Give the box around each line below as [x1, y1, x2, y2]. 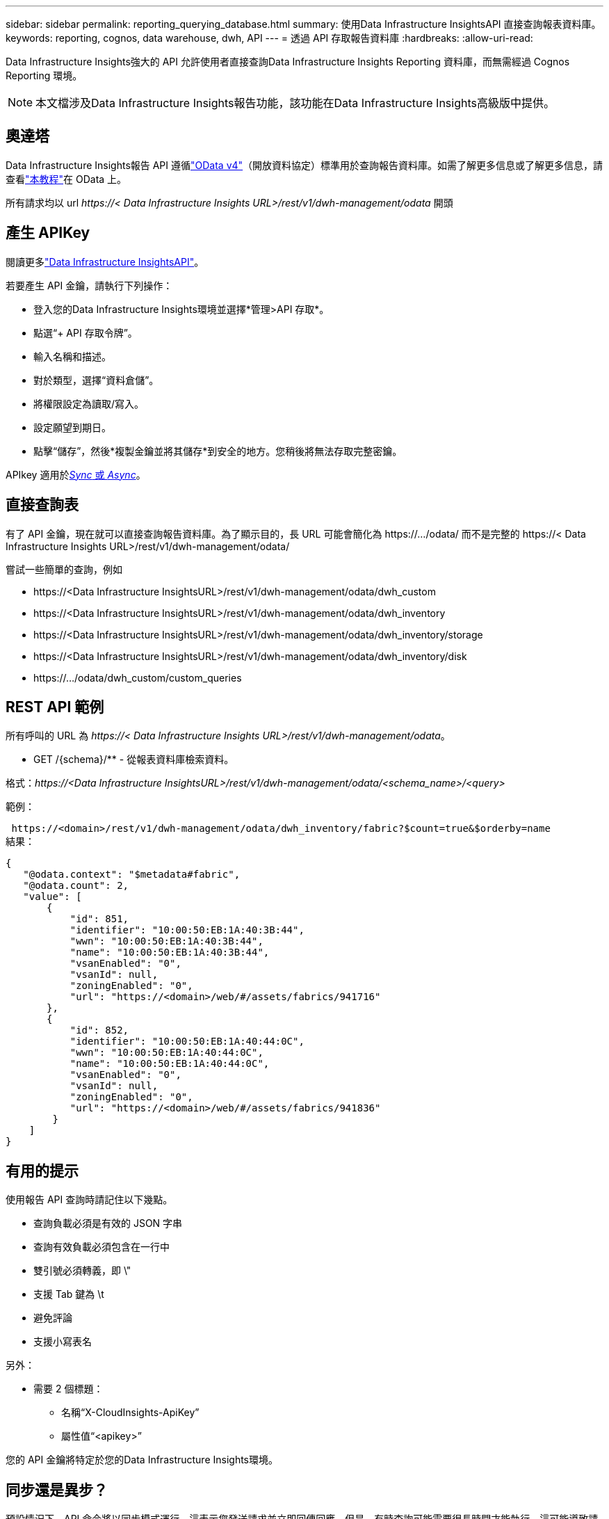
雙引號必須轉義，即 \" [33, 1264, 131, 1277]
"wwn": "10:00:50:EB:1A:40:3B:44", [70, 935, 263, 947]
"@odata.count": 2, [23, 880, 129, 892]
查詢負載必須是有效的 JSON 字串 [33, 1217, 183, 1230]
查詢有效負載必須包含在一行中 [33, 1241, 170, 1253]
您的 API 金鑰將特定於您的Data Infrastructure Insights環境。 [6, 1454, 279, 1466]
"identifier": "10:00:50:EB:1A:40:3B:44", [70, 924, 304, 936]
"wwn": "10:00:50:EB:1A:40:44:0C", [70, 1047, 263, 1059]
